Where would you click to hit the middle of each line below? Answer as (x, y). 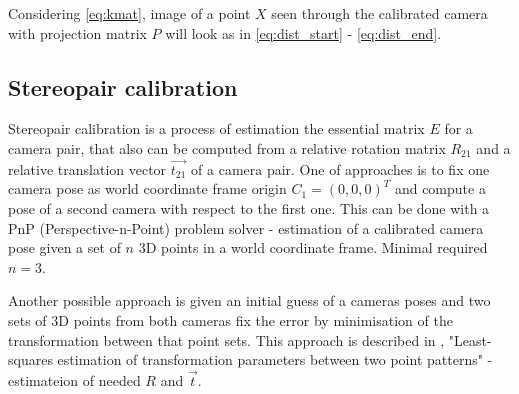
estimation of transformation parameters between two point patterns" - (275, 359)
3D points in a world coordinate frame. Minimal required (313, 247)
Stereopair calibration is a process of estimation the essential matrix (216, 128)
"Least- (470, 339)
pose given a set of (64, 247)
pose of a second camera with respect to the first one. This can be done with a (249, 207)
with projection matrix (77, 32)
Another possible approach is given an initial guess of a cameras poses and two (249, 300)
